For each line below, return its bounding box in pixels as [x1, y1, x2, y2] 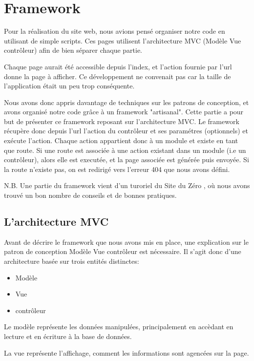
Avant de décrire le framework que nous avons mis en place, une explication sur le [4, 236, 249, 247]
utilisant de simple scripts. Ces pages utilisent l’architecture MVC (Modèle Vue [4, 35, 241, 45]
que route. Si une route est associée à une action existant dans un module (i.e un [4, 145, 246, 155]
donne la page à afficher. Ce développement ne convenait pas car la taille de [4, 71, 231, 81]
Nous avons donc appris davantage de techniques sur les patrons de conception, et [4, 97, 249, 107]
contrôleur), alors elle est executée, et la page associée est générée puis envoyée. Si [4, 154, 249, 165]
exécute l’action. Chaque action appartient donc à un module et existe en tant [4, 135, 238, 146]
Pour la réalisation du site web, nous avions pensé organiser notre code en [4, 26, 225, 36]
